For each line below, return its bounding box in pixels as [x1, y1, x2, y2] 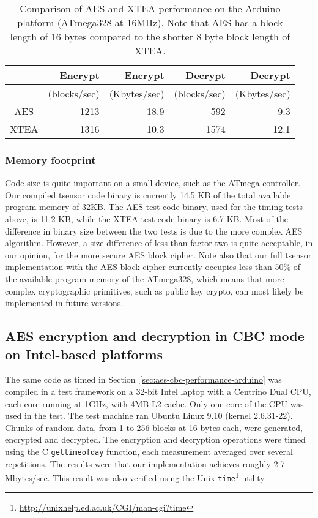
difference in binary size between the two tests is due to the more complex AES [5, 224, 303, 237]
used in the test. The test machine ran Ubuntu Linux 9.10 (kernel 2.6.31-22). [5, 409, 293, 422]
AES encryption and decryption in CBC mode [5, 326, 305, 345]
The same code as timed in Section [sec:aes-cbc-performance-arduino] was [5, 373, 282, 386]
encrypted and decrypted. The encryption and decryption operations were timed [5, 433, 306, 446]
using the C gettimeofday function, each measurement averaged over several [5, 445, 293, 457]
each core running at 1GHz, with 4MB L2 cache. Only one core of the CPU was [5, 397, 304, 410]
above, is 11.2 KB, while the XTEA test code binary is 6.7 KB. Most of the [5, 212, 288, 225]
